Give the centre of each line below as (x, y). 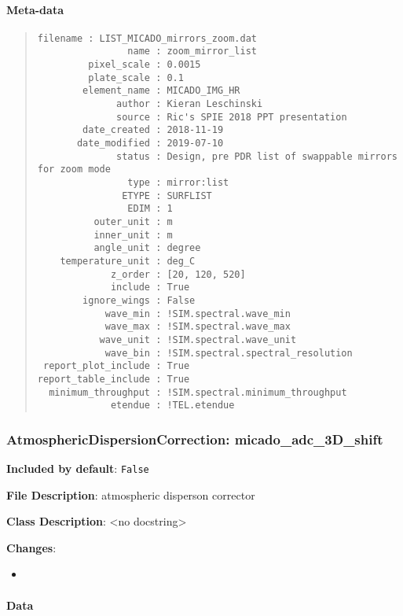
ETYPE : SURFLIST (167, 195)
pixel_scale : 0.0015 (145, 65)
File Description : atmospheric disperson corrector (131, 494)
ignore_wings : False (139, 300)
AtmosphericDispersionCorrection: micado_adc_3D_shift (195, 439)
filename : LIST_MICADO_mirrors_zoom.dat (147, 38)
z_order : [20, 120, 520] (178, 274)
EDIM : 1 (150, 209)
